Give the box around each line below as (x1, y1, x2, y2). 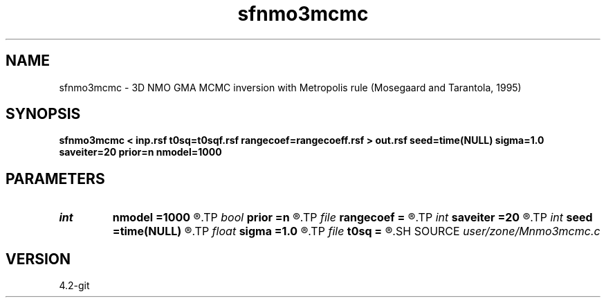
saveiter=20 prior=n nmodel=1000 (59, 146, 222, 158)
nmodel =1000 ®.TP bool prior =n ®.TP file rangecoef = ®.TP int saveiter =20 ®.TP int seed (112, 210, 593, 225)
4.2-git (59, 279, 90, 292)
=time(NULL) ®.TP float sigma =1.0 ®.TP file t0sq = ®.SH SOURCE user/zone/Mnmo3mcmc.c (112, 224, 600, 239)
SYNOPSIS (6, 105, 81, 123)
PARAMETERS (6, 169, 105, 187)
